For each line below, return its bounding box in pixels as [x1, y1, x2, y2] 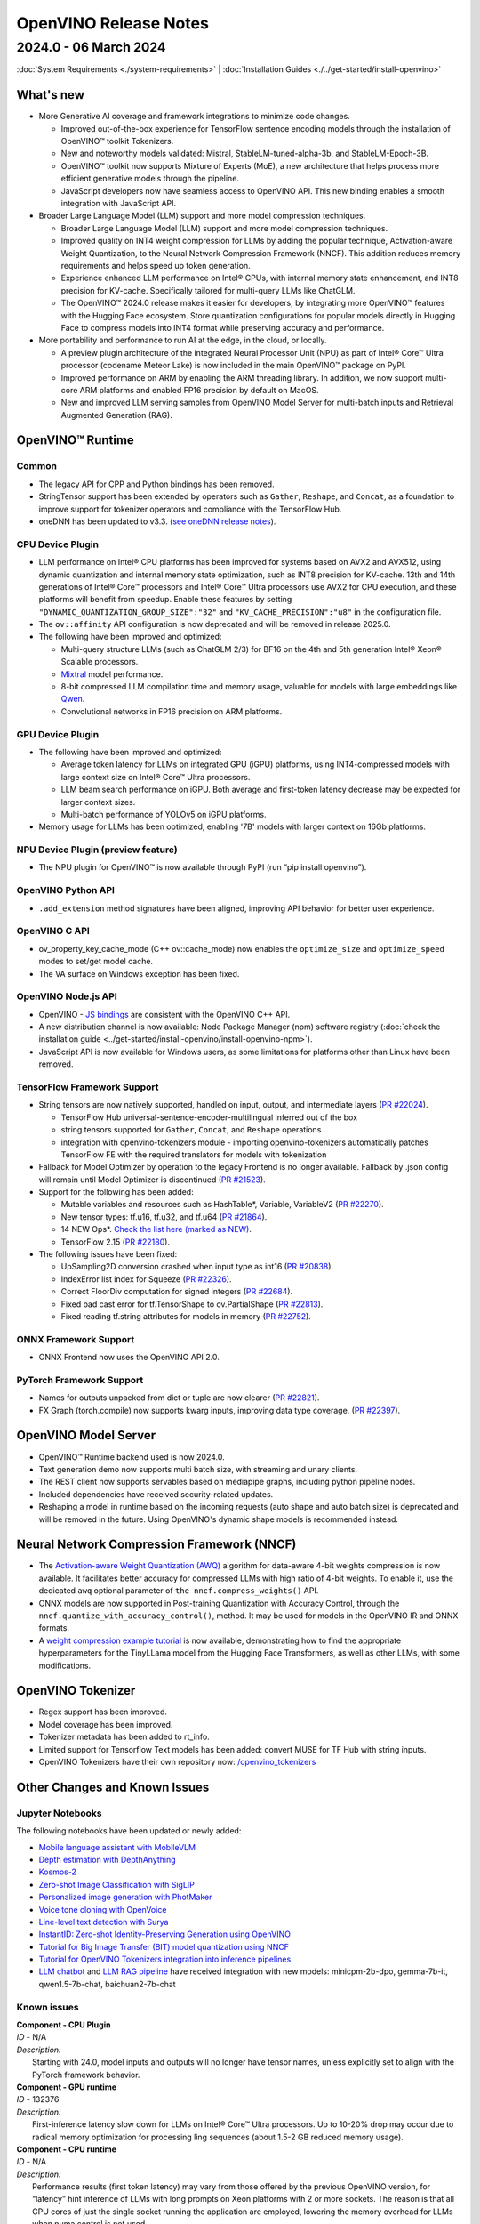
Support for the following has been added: [38, 1187, 195, 1197]
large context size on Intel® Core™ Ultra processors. [60, 771, 251, 782]
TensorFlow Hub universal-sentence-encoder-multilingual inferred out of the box [60, 1112, 358, 1123]
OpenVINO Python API [16, 884, 116, 897]
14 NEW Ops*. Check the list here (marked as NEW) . [60, 1224, 252, 1235]
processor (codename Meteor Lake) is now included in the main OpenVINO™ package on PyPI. [60, 360, 406, 371]
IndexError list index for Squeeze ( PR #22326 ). [60, 1273, 232, 1285]
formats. [38, 1623, 70, 1633]
